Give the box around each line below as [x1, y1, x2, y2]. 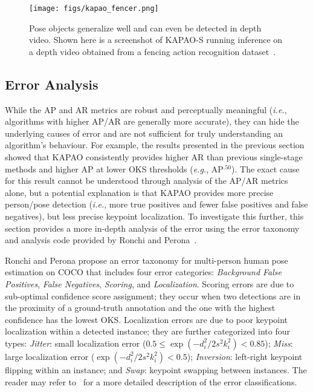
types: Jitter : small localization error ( [5, 336, 146, 349]
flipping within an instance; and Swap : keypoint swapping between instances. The [5, 363, 307, 376]
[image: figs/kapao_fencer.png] [29, 4, 159, 13]
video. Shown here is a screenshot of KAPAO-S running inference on [29, 33, 283, 46]
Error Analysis [5, 74, 98, 93]
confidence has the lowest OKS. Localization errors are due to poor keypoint [5, 313, 288, 325]
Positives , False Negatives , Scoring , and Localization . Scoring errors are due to [5, 277, 294, 290]
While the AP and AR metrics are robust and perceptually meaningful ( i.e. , [5, 103, 287, 116]
